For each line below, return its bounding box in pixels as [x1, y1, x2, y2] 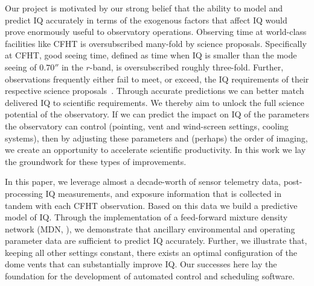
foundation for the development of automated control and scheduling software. [5, 270, 295, 282]
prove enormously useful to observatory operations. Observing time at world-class [5, 25, 307, 38]
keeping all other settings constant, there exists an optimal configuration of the [5, 246, 297, 258]
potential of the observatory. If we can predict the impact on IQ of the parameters [5, 108, 309, 120]
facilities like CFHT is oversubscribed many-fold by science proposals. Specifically [5, 37, 307, 49]
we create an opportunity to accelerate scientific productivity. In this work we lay [5, 143, 306, 156]
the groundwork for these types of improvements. [5, 155, 187, 167]
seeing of [5, 60, 37, 73]
